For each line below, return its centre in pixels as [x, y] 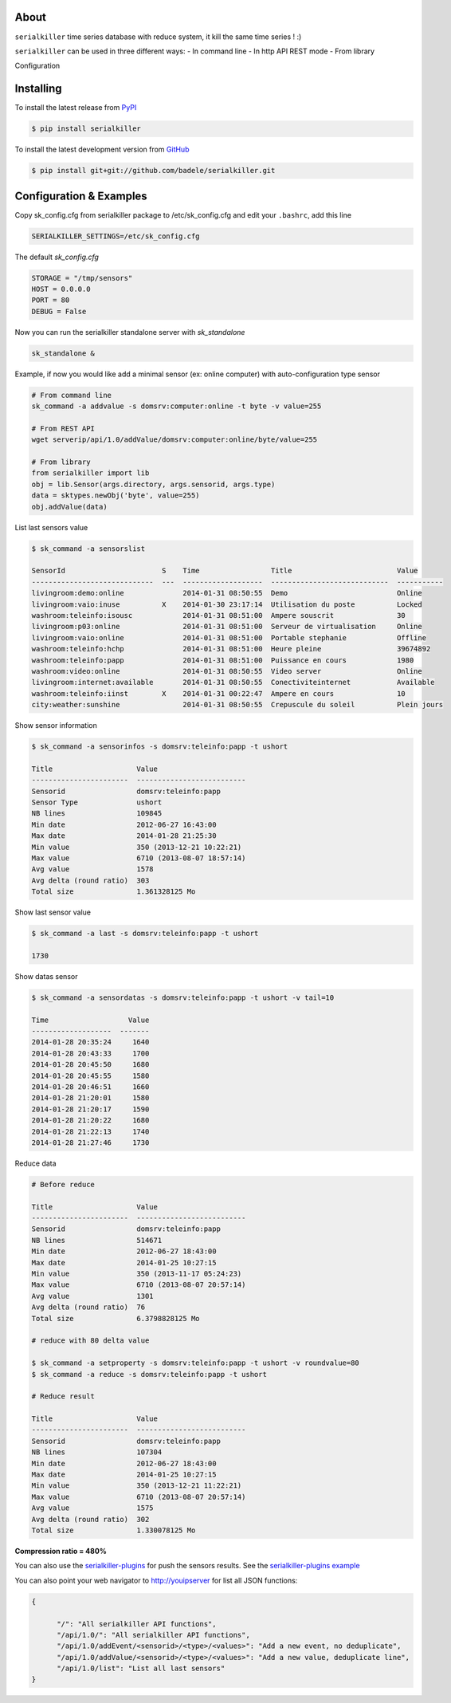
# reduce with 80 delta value [90, 1341]
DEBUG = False [59, 311]
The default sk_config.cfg [57, 257]
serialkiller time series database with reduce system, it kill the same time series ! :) [158, 37]
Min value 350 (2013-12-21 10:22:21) [137, 847]
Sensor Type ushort [97, 802]
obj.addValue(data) [69, 507]
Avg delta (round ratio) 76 [88, 1307]
